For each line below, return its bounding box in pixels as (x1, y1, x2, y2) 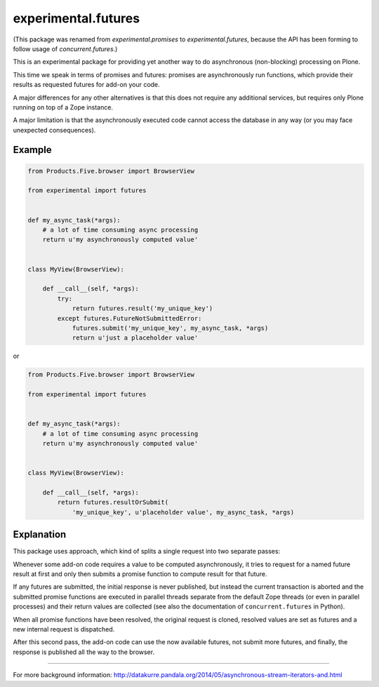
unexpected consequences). (13, 126, 96, 134)
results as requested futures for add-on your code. (13, 81, 161, 89)
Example (13, 144, 52, 156)
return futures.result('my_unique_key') (72, 305, 213, 312)
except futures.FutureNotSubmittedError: (57, 314, 202, 322)
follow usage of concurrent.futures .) (13, 44, 118, 53)
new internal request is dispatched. (13, 625, 115, 633)
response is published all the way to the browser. (13, 648, 154, 656)
